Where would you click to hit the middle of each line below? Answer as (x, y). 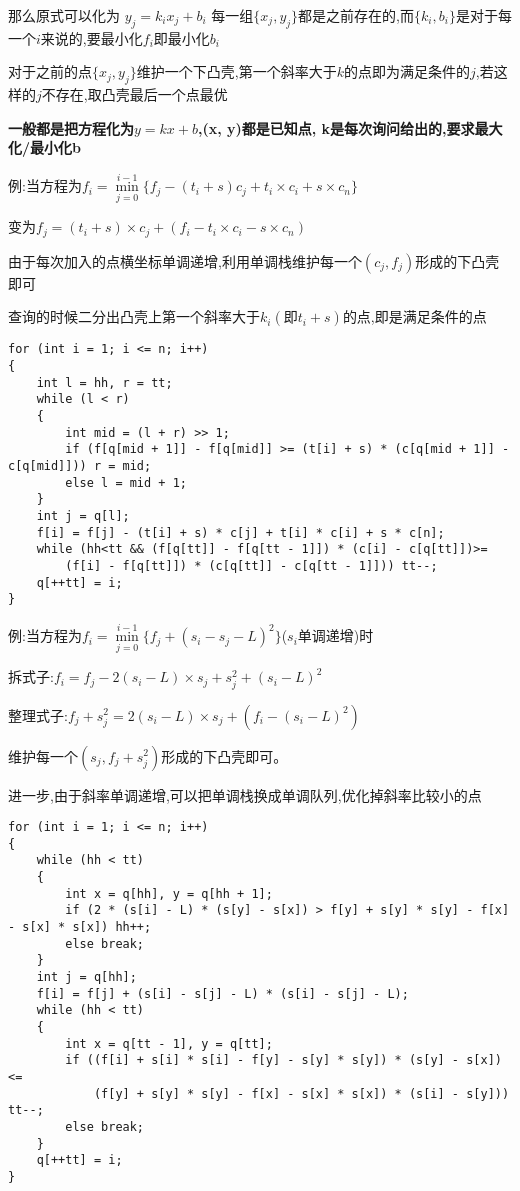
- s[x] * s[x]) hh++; (80, 927)
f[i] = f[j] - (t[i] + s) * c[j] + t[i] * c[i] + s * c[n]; (240, 532)
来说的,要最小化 (91, 37)
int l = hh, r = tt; (104, 382)
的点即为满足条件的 (406, 71)
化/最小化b (44, 147)
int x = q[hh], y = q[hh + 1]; (169, 893)
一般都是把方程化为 (71, 127)
